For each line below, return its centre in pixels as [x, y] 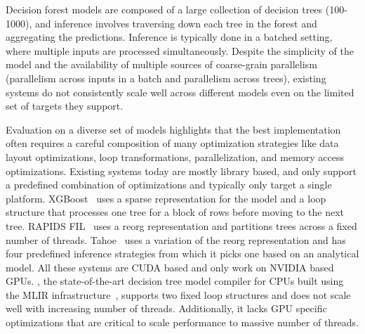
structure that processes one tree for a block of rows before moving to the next [175, 212]
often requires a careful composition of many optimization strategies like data [172, 143]
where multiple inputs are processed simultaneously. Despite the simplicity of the [180, 50]
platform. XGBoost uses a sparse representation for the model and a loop [166, 198]
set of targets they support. [65, 106]
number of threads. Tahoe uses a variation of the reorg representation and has [176, 239]
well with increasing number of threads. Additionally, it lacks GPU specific [166, 308]
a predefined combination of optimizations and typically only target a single [169, 185]
